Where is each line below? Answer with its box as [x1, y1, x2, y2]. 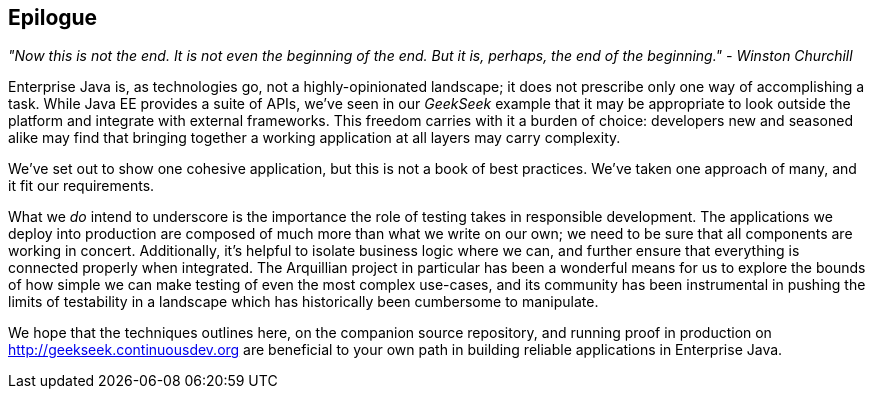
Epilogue [8, 5, 98, 30]
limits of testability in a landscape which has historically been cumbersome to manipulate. [8, 293, 599, 311]
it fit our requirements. [8, 177, 155, 195]
